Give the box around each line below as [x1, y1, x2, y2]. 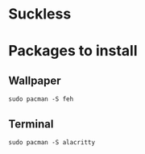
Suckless [8, 5, 72, 23]
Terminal [8, 117, 54, 131]
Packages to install [8, 42, 139, 60]
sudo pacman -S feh [8, 95, 74, 103]
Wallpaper [8, 73, 62, 87]
